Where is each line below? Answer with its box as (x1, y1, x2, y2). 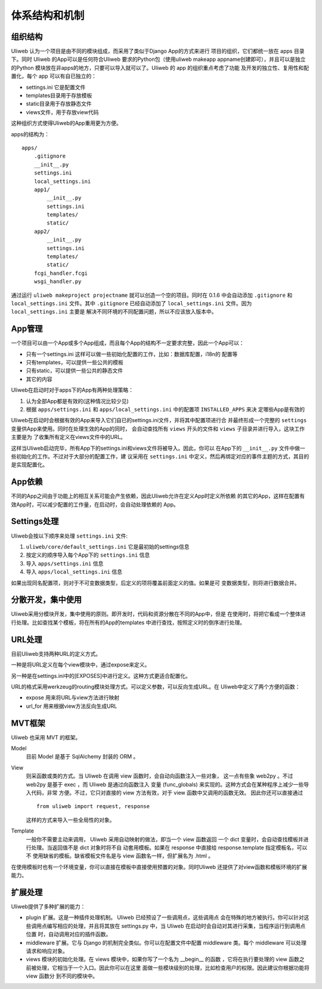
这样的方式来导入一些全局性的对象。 (26, 816, 115, 824)
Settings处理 (11, 517, 59, 527)
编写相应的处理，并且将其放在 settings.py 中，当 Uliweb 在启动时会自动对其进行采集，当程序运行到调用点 (47, 922, 306, 929)
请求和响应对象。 (26, 947, 68, 954)
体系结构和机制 (11, 9, 85, 22)
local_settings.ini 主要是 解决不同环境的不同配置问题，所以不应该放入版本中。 (11, 308, 217, 315)
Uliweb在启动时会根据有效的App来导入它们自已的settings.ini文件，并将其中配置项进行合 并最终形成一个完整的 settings (11, 417, 307, 424)
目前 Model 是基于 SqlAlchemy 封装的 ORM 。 (26, 753, 139, 760)
